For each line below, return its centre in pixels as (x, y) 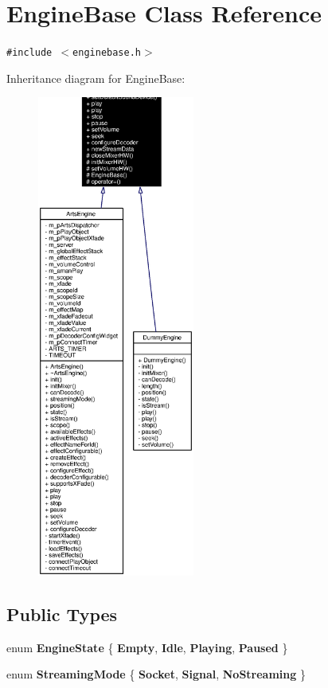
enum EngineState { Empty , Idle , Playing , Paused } (147, 647)
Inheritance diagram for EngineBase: (96, 78)
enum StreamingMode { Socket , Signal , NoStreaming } (156, 674)
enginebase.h (107, 53)
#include (29, 53)
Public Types (62, 614)
